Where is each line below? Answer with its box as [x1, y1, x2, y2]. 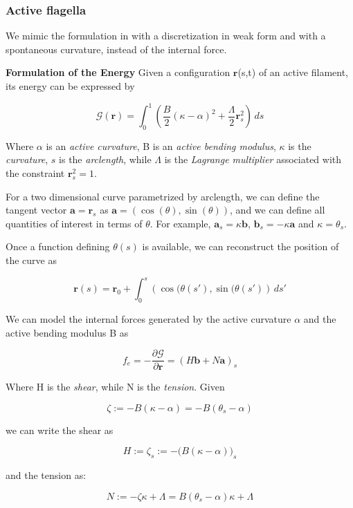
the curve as [6, 253, 57, 267]
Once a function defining [6, 239, 110, 254]
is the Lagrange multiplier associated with [164, 152, 342, 167]
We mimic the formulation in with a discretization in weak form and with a [6, 28, 326, 43]
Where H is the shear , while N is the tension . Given [6, 379, 225, 394]
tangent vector [6, 203, 67, 217]
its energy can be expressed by [6, 79, 135, 93]
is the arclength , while [59, 152, 152, 167]
